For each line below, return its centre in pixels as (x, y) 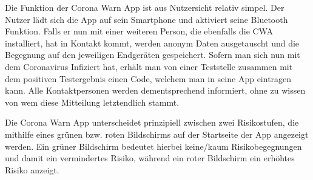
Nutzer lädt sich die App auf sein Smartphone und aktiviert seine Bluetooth (146, 19)
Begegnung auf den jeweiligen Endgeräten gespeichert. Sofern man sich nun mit (153, 55)
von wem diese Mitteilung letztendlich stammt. (92, 102)
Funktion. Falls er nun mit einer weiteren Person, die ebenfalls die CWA (139, 31)
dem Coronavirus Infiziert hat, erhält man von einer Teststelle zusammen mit (149, 66)
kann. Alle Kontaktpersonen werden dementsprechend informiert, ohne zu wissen (155, 90)
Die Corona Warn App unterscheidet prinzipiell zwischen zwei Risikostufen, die (152, 122)
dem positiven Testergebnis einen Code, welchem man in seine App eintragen (148, 78)
